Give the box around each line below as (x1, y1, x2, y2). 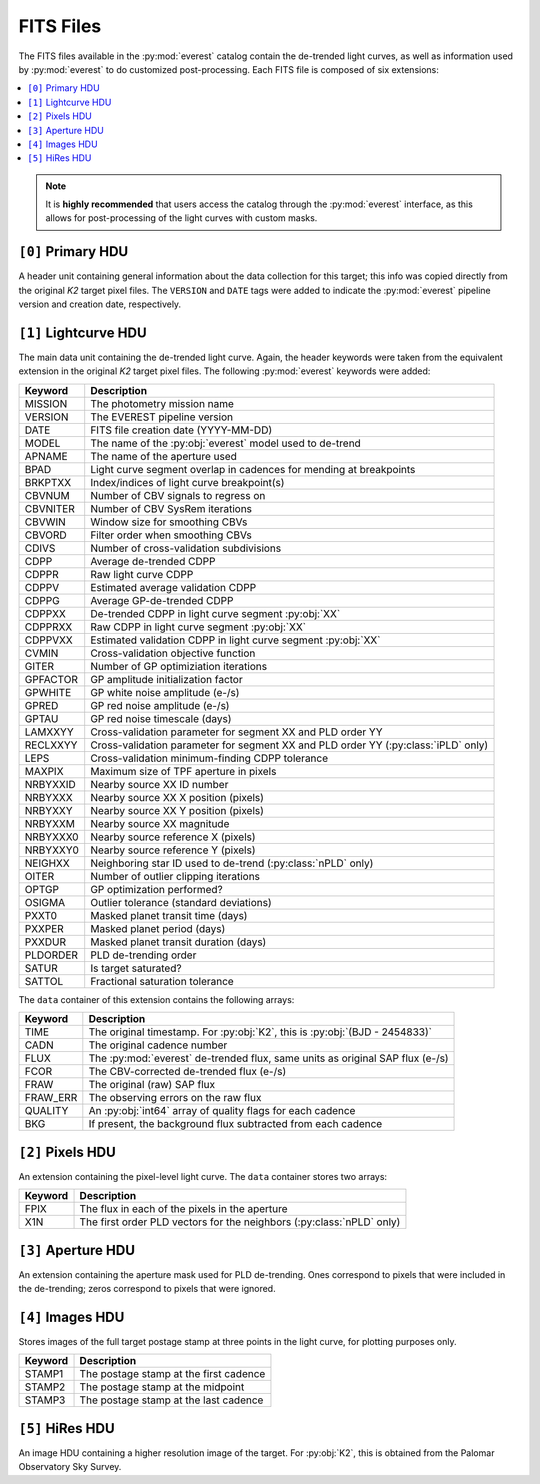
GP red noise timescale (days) (90, 711, 232, 725)
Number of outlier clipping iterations (90, 869, 260, 883)
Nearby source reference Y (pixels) (90, 843, 256, 857)
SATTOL (24, 974, 64, 988)
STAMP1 (24, 1367, 64, 1381)
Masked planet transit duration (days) (90, 935, 267, 949)
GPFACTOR (24, 672, 79, 686)
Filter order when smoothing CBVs (90, 528, 252, 542)
